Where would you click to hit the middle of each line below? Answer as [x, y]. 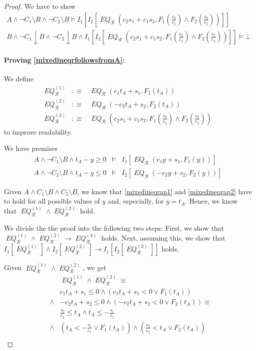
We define [19, 79]
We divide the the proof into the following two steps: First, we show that [114, 228]
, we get [95, 267]
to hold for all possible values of [52, 201]
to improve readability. [38, 131]
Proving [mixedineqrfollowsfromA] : [64, 60]
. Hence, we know [211, 201]
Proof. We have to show [40, 6]
